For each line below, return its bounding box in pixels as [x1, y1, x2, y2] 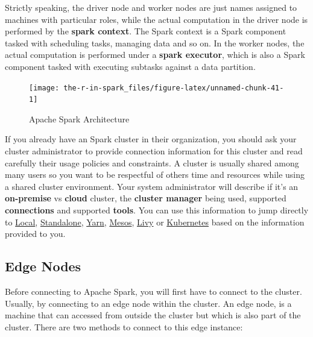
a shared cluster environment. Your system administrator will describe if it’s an [5, 180, 299, 192]
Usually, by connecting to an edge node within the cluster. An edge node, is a [5, 297, 292, 309]
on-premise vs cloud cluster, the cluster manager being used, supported [5, 192, 286, 204]
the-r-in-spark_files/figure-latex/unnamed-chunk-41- [63, 83, 284, 92]
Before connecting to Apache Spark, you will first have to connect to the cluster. [5, 285, 302, 298]
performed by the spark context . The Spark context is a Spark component [5, 25, 286, 37]
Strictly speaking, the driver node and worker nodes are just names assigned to [5, 1, 297, 13]
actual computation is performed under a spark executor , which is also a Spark [5, 48, 305, 61]
